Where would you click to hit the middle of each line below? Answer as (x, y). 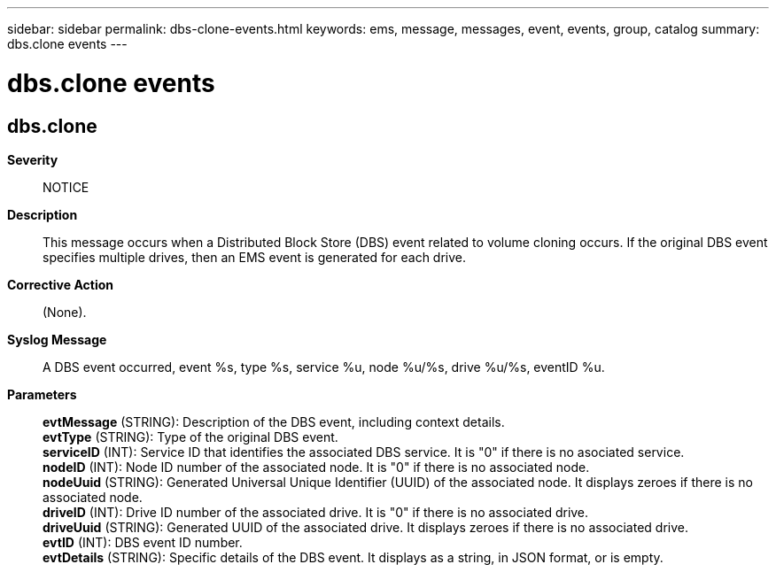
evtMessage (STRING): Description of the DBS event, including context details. (274, 421)
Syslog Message (57, 339)
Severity (33, 159)
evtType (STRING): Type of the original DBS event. (190, 437)
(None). (65, 312)
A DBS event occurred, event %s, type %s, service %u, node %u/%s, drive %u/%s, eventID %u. (324, 367)
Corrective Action (60, 284)
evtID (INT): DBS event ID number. (143, 542)
